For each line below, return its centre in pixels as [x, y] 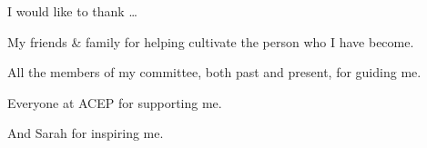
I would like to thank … [72, 11]
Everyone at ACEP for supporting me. [115, 102]
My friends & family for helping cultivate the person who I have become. [211, 41]
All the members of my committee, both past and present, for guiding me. [214, 72]
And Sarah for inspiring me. [86, 133]
